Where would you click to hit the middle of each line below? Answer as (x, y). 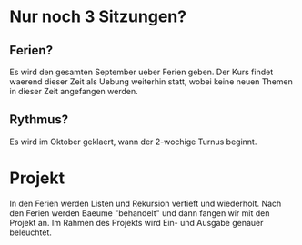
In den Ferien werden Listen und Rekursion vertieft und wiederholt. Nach (146, 203)
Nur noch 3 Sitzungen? (98, 17)
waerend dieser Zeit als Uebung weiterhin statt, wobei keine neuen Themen (151, 82)
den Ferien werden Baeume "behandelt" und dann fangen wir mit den (140, 213)
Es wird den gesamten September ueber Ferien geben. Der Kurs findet (141, 72)
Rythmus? (39, 120)
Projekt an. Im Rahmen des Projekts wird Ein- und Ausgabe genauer (136, 222)
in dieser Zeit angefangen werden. (74, 91)
